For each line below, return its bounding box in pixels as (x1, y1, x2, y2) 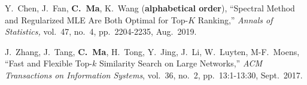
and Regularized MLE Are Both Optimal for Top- (5, 13, 189, 26)
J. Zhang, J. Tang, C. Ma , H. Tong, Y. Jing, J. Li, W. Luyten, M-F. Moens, (5, 45, 300, 57)
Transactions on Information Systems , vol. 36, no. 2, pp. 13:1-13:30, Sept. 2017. (5, 68, 303, 81)
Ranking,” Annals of (197, 13, 273, 26)
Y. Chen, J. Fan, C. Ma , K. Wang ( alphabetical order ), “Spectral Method (5, 2, 295, 14)
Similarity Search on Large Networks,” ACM (99, 57, 263, 69)
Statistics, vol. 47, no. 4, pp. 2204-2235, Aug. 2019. (5, 25, 197, 38)
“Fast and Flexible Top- (5, 57, 92, 69)
